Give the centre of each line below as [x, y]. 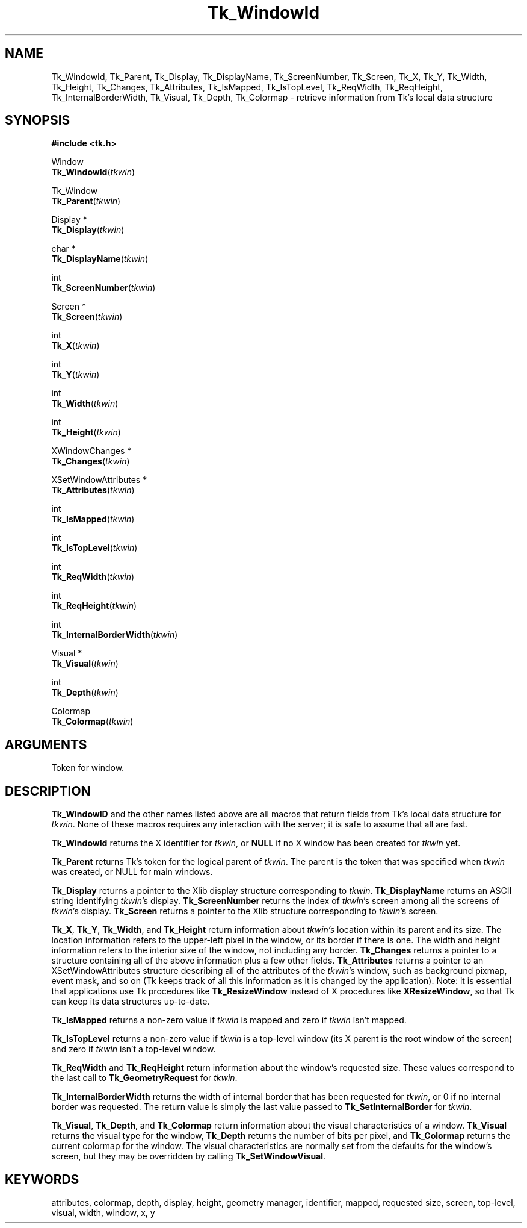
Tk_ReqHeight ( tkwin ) [94, 606]
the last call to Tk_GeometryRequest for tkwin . [144, 1078]
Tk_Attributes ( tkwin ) [93, 490]
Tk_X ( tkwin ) [76, 346]
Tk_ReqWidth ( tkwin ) [93, 577]
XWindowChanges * [91, 451]
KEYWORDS [42, 1179]
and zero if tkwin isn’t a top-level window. [134, 1049]
